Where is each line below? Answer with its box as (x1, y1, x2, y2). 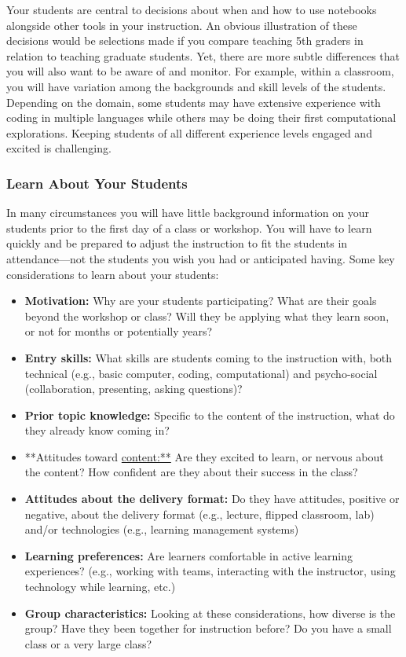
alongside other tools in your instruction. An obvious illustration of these (6, 17, 357, 33)
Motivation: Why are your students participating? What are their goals (24, 292, 377, 309)
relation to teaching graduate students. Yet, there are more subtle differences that (6, 47, 401, 64)
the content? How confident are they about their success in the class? (24, 464, 358, 480)
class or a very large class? (24, 635, 152, 651)
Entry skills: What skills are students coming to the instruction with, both (24, 349, 393, 365)
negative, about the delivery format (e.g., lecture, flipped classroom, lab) (24, 505, 375, 522)
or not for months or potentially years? (24, 323, 213, 340)
